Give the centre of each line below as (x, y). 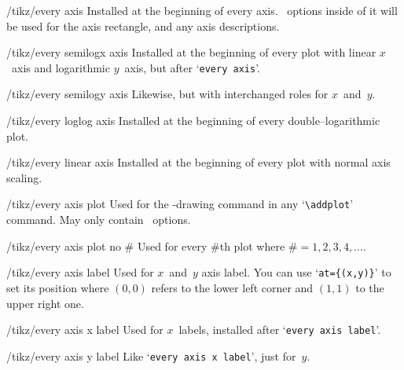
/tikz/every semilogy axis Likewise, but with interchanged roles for (167, 94)
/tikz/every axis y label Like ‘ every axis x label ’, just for (151, 355)
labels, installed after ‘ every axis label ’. (280, 330)
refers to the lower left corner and (232, 287)
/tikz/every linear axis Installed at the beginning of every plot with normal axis (198, 162)
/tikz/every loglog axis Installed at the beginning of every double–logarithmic (193, 121)
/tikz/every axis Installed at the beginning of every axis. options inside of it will (202, 10)
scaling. (24, 177)
